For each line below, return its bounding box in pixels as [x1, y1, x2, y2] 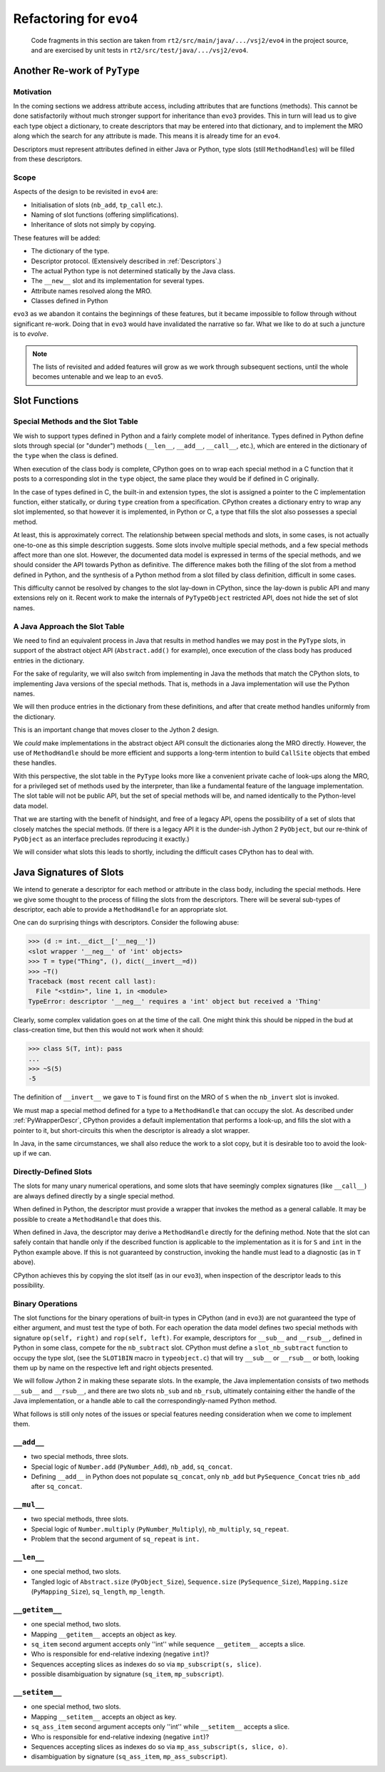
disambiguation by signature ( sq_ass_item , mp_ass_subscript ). [31, 1752, 228, 1761]
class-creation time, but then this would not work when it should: [13, 1026, 204, 1034]
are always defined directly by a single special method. [13, 1191, 175, 1200]
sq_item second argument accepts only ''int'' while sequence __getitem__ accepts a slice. [31, 1640, 306, 1649]
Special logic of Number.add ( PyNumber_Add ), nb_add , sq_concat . [31, 1462, 233, 1471]
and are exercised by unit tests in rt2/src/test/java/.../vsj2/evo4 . [31, 46, 249, 54]
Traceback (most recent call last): [28, 977, 157, 986]
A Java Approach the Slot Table [13, 621, 125, 631]
